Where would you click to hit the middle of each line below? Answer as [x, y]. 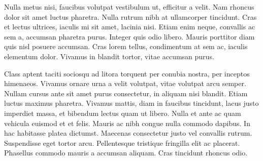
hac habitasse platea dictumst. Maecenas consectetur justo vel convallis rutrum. [128, 133]
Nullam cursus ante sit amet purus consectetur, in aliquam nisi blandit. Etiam [126, 93]
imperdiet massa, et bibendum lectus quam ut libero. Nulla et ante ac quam [123, 113]
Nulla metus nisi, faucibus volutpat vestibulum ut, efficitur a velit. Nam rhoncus [129, 7]
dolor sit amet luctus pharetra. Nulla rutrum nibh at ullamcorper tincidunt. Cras [130, 16]
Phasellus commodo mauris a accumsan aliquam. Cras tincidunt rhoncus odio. [126, 153]
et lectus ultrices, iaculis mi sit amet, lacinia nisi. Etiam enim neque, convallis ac [130, 27]
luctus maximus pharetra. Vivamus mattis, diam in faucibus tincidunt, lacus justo [131, 103]
